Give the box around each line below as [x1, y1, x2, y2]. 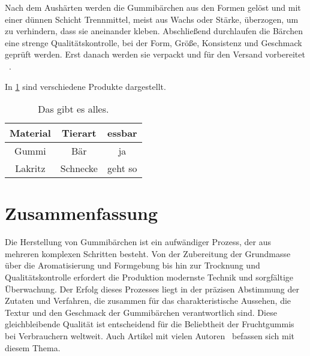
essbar [107, 126, 137, 140]
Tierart [62, 126, 97, 140]
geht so [107, 161, 137, 176]
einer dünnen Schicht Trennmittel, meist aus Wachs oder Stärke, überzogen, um [5, 13, 299, 25]
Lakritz [15, 161, 46, 176]
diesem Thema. [5, 341, 61, 354]
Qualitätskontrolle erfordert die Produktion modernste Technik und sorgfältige [5, 271, 294, 283]
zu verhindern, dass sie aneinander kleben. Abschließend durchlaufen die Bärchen [5, 25, 303, 37]
